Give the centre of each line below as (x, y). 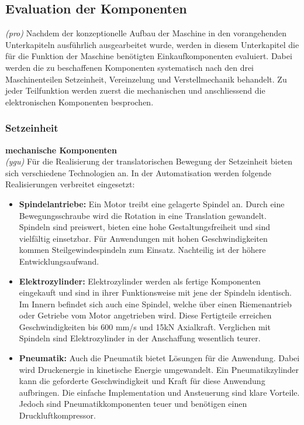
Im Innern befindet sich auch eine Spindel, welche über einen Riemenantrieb (155, 304)
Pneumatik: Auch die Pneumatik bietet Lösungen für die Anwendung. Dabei (159, 358)
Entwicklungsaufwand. (59, 261)
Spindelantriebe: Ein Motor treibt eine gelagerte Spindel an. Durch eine (152, 203)
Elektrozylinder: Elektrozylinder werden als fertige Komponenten (140, 281)
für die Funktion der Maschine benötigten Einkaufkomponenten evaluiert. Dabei (149, 56)
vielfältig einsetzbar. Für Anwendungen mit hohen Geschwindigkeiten (143, 238)
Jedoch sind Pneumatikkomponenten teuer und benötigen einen (133, 404)
